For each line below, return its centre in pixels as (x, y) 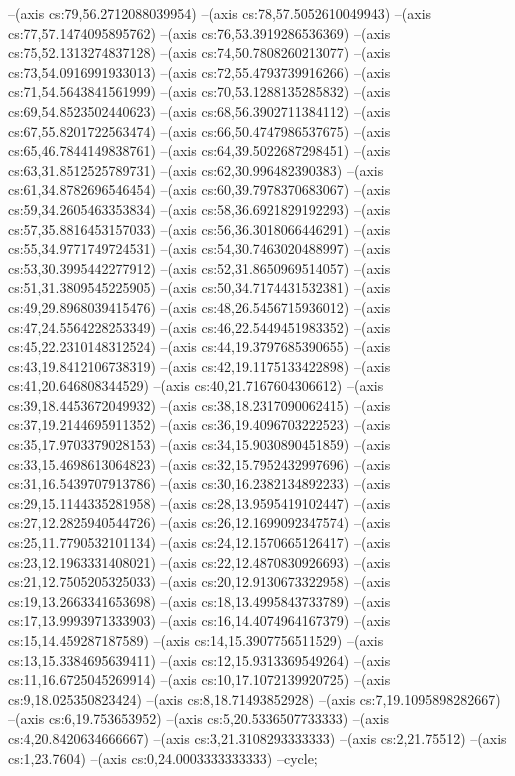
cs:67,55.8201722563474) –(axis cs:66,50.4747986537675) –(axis (199, 130)
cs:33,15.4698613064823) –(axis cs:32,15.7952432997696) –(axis (199, 463)
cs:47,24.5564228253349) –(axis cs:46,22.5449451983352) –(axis (199, 326)
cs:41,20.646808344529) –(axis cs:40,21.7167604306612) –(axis (196, 385)
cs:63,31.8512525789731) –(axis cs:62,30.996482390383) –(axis (196, 169)
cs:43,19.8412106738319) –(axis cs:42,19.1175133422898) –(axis (199, 365)
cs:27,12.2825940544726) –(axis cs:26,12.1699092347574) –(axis (199, 522)
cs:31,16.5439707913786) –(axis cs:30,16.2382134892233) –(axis (199, 483)
